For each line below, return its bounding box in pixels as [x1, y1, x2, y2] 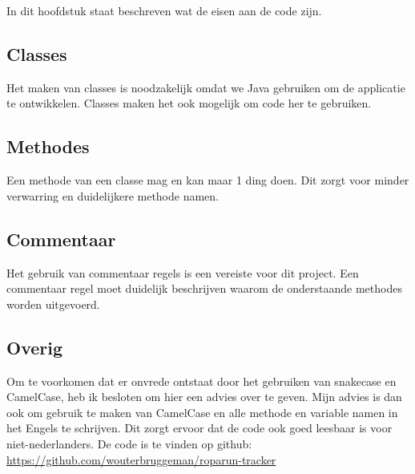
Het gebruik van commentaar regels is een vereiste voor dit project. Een [6, 264, 359, 281]
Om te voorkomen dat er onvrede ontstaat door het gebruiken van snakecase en [6, 372, 397, 389]
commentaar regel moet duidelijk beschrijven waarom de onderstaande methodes [6, 280, 402, 297]
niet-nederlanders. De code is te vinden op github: [6, 435, 252, 452]
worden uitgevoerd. [6, 295, 100, 312]
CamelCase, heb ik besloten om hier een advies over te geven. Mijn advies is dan [6, 388, 402, 405]
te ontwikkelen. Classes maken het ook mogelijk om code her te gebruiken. [6, 95, 372, 111]
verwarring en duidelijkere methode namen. [6, 187, 220, 204]
